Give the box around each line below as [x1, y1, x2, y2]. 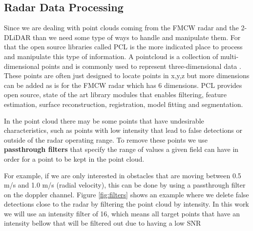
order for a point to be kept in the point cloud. [4, 153, 145, 164]
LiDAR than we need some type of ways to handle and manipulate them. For [9, 32, 241, 42]
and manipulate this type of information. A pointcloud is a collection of [4, 51, 218, 61]
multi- [220, 51, 239, 61]
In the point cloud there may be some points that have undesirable [4, 115, 204, 126]
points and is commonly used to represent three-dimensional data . [42, 61, 241, 71]
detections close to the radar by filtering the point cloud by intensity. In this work [4, 199, 249, 209]
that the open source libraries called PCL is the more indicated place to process [4, 42, 243, 52]
